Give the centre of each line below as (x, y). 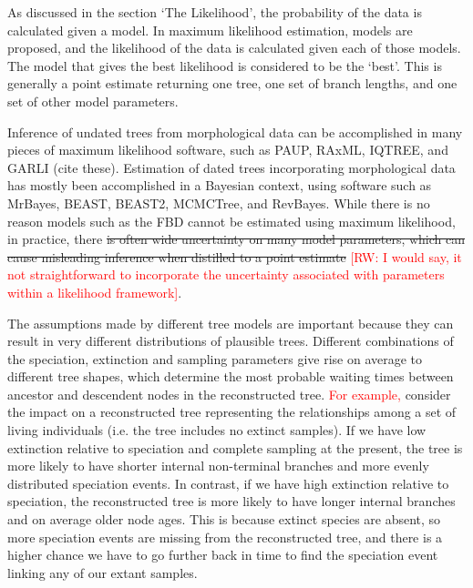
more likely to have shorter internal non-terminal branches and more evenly (218, 466)
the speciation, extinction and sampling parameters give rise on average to (215, 358)
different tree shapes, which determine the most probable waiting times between (231, 376)
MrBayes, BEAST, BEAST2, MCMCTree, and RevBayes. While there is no (219, 203)
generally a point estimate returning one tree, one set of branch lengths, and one (232, 83)
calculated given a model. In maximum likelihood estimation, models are (210, 30)
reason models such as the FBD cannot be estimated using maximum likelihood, (231, 221)
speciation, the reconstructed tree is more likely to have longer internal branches (231, 501)
